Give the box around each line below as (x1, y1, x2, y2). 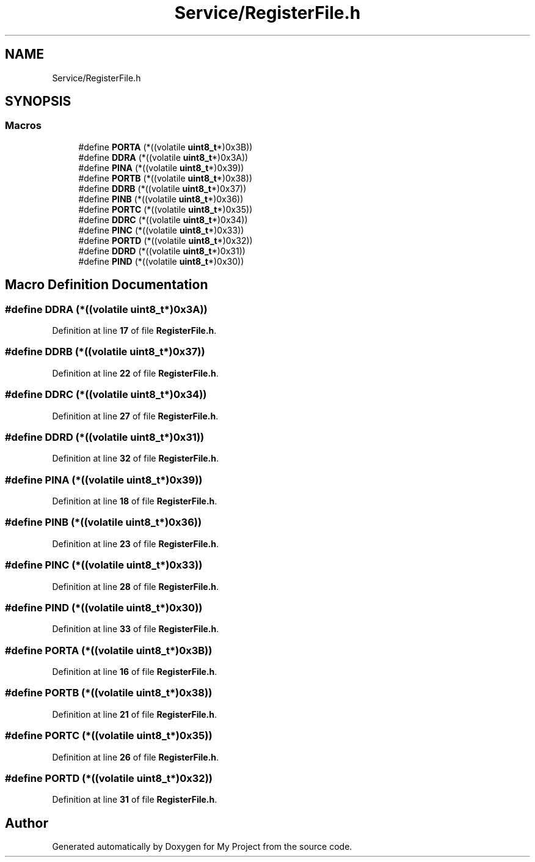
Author (5, 815, 48, 831)
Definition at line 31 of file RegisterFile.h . (52, 794, 217, 805)
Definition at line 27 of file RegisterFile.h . (52, 410, 219, 421)
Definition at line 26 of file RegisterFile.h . (52, 751, 219, 762)
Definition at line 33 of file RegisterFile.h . (52, 624, 219, 635)
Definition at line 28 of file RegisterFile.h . (52, 581, 219, 592)
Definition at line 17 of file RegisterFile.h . (52, 325, 217, 336)
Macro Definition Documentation (5, 277, 208, 293)
